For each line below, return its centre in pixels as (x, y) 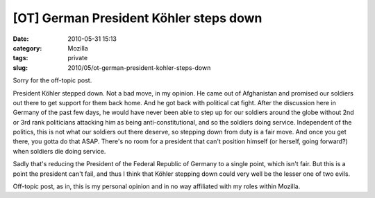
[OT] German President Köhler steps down (137, 18)
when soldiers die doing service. (59, 151)
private (78, 58)
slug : (20, 67)
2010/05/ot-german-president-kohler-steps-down (139, 67)
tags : (20, 58)
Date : (21, 39)
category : (27, 48)
